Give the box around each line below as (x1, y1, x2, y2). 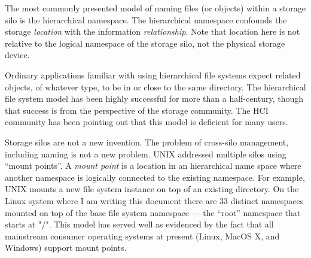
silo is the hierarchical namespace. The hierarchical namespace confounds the (5, 13, 287, 26)
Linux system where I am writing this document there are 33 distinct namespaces (5, 194, 304, 207)
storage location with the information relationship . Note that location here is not (5, 25, 300, 38)
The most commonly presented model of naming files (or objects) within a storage (5, 2, 306, 14)
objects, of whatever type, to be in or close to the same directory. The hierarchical (5, 80, 306, 93)
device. (5, 48, 30, 61)
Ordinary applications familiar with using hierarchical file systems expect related (5, 68, 301, 81)
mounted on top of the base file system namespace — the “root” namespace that (5, 206, 301, 218)
